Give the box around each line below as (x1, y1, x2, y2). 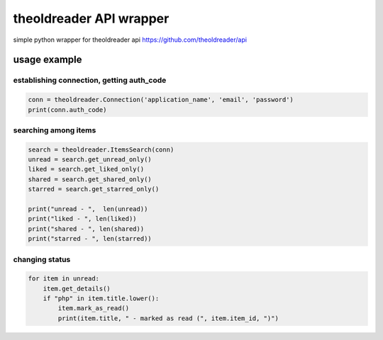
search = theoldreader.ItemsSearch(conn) (28, 145, 174, 154)
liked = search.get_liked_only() (28, 165, 145, 174)
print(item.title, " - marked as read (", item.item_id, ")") (57, 314, 279, 322)
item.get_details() (43, 284, 111, 293)
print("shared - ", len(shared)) (28, 225, 145, 233)
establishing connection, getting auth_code (13, 75, 167, 85)
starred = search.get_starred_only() (28, 185, 160, 193)
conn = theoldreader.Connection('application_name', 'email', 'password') (28, 96, 294, 104)
